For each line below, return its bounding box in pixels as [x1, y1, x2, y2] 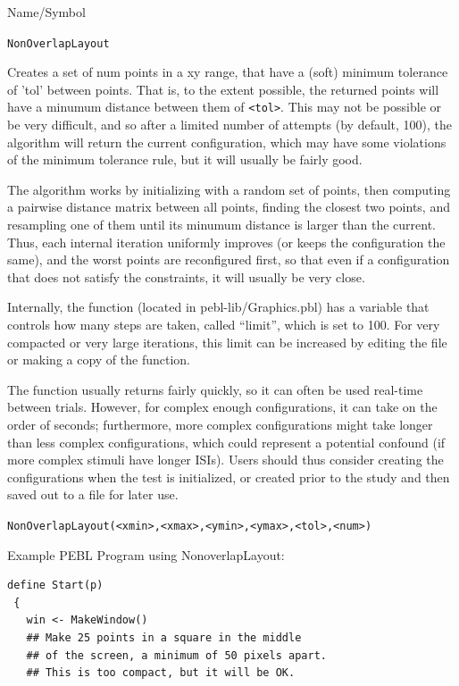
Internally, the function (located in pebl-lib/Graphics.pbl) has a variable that [7, 297, 430, 316]
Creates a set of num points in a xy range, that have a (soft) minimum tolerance [7, 63, 448, 81]
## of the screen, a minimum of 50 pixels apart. [26, 648, 327, 662]
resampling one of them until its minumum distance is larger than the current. [7, 215, 437, 234]
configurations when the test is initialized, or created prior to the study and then [7, 467, 450, 486]
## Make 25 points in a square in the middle [26, 632, 302, 644]
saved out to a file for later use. [7, 485, 179, 504]
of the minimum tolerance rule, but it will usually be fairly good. [7, 150, 363, 169]
